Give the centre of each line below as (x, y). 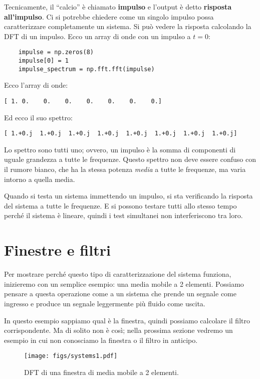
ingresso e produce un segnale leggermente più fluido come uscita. (105, 303)
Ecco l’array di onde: (36, 85)
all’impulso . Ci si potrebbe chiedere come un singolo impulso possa (109, 16)
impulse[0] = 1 (43, 61)
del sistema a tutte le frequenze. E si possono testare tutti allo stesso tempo (120, 205)
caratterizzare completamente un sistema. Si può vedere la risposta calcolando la (128, 26)
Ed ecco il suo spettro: (38, 117)
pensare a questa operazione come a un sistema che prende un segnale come (120, 294)
